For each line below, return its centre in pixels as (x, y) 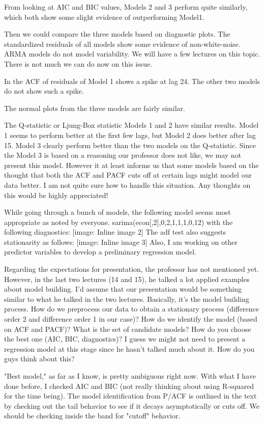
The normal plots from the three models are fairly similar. (95, 108)
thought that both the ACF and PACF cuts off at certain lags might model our (128, 175)
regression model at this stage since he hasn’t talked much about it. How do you (129, 348)
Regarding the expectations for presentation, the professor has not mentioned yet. (131, 269)
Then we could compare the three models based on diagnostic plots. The (117, 34)
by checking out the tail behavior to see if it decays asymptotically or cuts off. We (132, 405)
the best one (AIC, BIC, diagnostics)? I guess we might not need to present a (125, 339)
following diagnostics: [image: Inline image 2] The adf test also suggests (115, 232)
